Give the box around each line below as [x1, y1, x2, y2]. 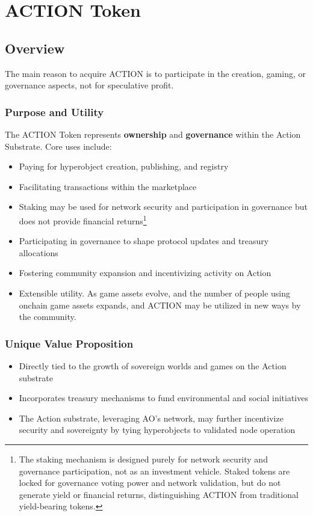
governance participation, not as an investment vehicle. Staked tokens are [19, 464, 290, 477]
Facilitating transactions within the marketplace [19, 180, 197, 192]
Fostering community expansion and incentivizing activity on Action [19, 266, 271, 279]
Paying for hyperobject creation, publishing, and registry [19, 160, 229, 173]
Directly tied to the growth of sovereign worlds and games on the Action [19, 359, 287, 372]
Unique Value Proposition [5, 336, 134, 351]
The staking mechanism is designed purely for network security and [19, 452, 268, 465]
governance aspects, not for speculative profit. [5, 79, 174, 91]
